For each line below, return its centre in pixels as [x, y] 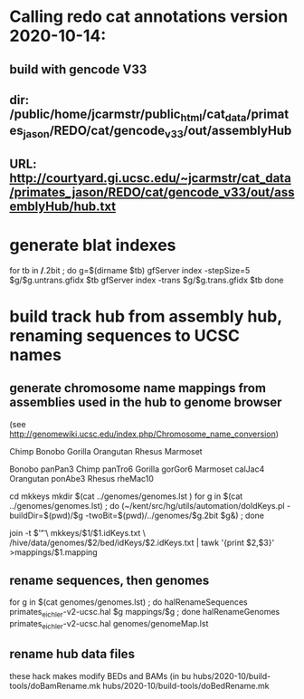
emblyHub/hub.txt [62, 206]
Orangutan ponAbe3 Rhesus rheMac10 [81, 478]
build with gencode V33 [78, 69]
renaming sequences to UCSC [125, 335]
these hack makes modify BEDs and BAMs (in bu [100, 675]
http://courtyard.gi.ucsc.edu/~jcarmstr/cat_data [150, 178]
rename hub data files [72, 654]
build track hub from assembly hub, [146, 316]
